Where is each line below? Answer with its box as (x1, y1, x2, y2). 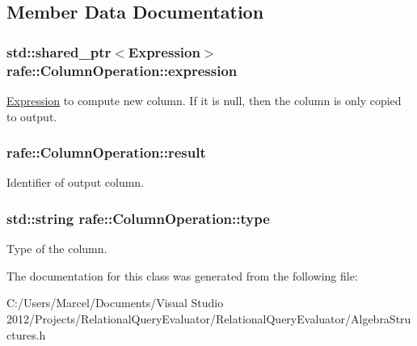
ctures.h (6, 326, 46, 343)
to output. (6, 108, 57, 124)
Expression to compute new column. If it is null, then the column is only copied (6, 91, 402, 108)
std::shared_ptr (6, 41, 112, 61)
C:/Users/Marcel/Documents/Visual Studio (6, 294, 224, 311)
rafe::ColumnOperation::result (6, 142, 206, 162)
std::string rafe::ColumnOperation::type (6, 208, 270, 228)
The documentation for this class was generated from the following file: (6, 267, 358, 284)
